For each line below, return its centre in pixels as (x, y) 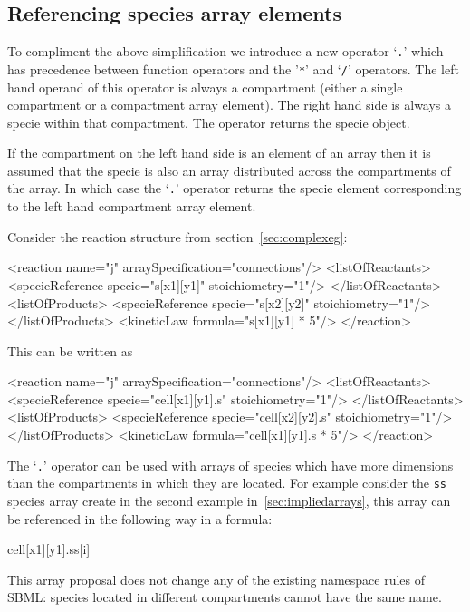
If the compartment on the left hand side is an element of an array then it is (219, 153)
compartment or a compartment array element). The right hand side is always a (230, 105)
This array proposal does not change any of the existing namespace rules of (216, 579)
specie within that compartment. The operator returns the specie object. (209, 122)
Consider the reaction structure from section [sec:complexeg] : (177, 236)
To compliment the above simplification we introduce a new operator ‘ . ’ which (225, 51)
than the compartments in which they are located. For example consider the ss (227, 483)
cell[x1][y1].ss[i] (49, 549)
